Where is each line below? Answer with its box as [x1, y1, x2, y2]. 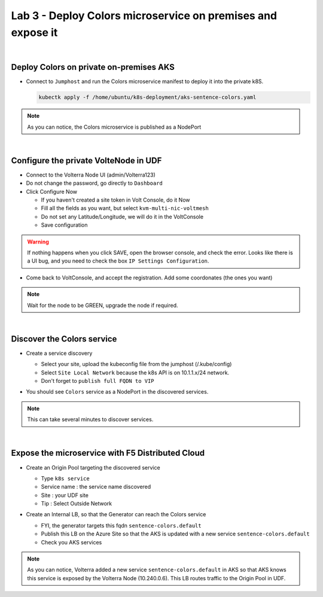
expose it [11, 26, 58, 39]
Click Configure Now [26, 188, 78, 195]
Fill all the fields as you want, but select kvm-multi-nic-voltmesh [41, 205, 209, 212]
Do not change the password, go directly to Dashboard [26, 179, 163, 187]
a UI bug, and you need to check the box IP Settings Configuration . [27, 257, 209, 264]
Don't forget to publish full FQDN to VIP [41, 377, 155, 385]
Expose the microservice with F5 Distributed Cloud [11, 448, 205, 458]
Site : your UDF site [41, 491, 89, 499]
